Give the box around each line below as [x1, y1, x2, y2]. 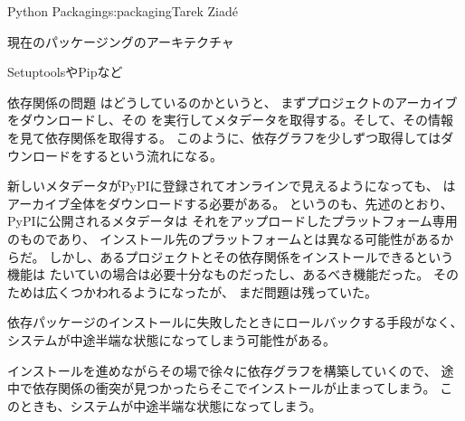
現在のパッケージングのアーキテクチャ [7, 32, 234, 51]
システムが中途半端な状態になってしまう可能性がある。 [7, 330, 336, 349]
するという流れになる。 [82, 145, 223, 164]
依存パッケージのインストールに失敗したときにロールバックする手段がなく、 [7, 313, 463, 332]
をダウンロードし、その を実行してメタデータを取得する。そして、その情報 [7, 110, 454, 129]
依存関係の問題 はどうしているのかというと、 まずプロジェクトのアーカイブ [7, 92, 458, 111]
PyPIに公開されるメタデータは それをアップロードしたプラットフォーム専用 [7, 211, 458, 230]
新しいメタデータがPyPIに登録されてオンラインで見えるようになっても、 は [7, 176, 456, 195]
